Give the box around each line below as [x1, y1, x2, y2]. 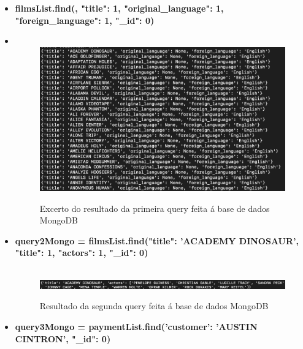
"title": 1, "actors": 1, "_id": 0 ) [15, 246, 148, 259]
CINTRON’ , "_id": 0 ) [15, 332, 111, 345]
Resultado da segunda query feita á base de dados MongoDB [39, 299, 269, 312]
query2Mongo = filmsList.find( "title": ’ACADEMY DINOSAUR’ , [15, 234, 299, 247]
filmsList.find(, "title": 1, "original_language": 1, [15, 2, 224, 14]
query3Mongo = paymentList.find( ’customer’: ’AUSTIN [15, 320, 258, 333]
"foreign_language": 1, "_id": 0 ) [15, 13, 155, 26]
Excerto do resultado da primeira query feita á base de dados [39, 201, 270, 214]
